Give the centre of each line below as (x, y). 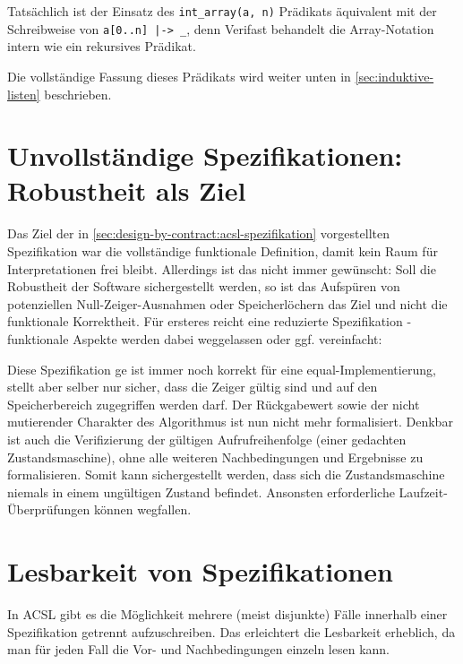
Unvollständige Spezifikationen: (205, 155)
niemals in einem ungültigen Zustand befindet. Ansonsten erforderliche (201, 492)
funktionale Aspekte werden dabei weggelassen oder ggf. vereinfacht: (195, 338)
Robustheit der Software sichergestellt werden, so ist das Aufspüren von (204, 286)
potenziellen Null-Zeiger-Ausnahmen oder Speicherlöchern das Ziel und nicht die (227, 303)
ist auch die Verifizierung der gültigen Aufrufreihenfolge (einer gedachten (207, 439)
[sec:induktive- (394, 76)
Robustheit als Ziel (127, 190)
